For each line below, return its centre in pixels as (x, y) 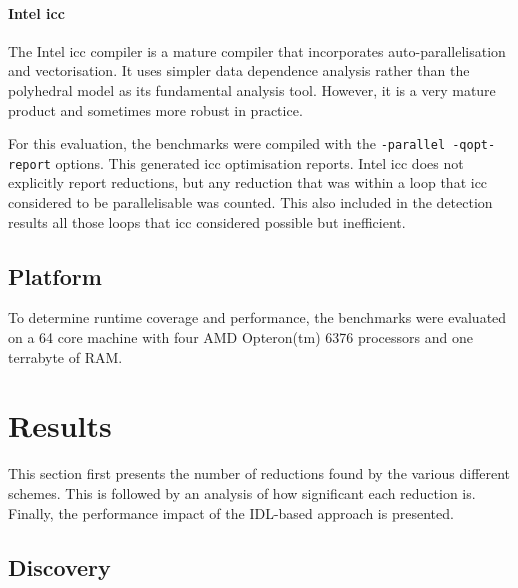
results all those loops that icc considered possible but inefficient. (207, 221)
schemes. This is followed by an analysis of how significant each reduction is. (242, 492)
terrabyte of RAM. (65, 356)
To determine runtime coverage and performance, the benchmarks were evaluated (257, 317)
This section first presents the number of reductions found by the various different (259, 473)
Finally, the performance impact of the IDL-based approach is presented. (231, 512)
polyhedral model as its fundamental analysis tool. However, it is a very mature (252, 89)
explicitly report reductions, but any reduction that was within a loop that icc (248, 182)
